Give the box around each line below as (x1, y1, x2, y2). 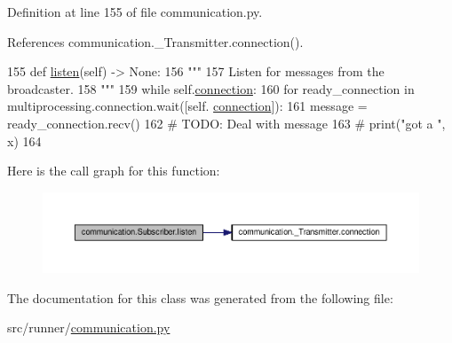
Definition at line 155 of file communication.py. (7, 3, 263, 20)
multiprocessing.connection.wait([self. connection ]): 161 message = (7, 97, 368, 115)
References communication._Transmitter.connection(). (7, 32, 304, 51)
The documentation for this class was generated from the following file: (7, 288, 393, 307)
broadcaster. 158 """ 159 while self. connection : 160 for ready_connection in (7, 79, 415, 97)
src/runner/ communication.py (7, 318, 170, 337)
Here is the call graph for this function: (7, 161, 220, 180)
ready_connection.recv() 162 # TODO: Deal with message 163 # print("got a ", (7, 113, 446, 132)
